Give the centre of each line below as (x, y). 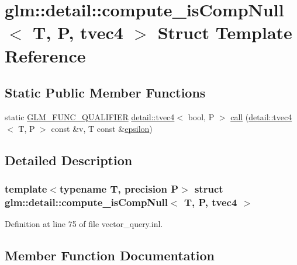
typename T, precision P (119, 188)
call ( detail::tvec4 (261, 116)
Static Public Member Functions (105, 93)
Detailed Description (69, 160)
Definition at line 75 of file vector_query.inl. (84, 224)
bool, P (201, 116)
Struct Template (225, 32)
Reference (45, 55)
